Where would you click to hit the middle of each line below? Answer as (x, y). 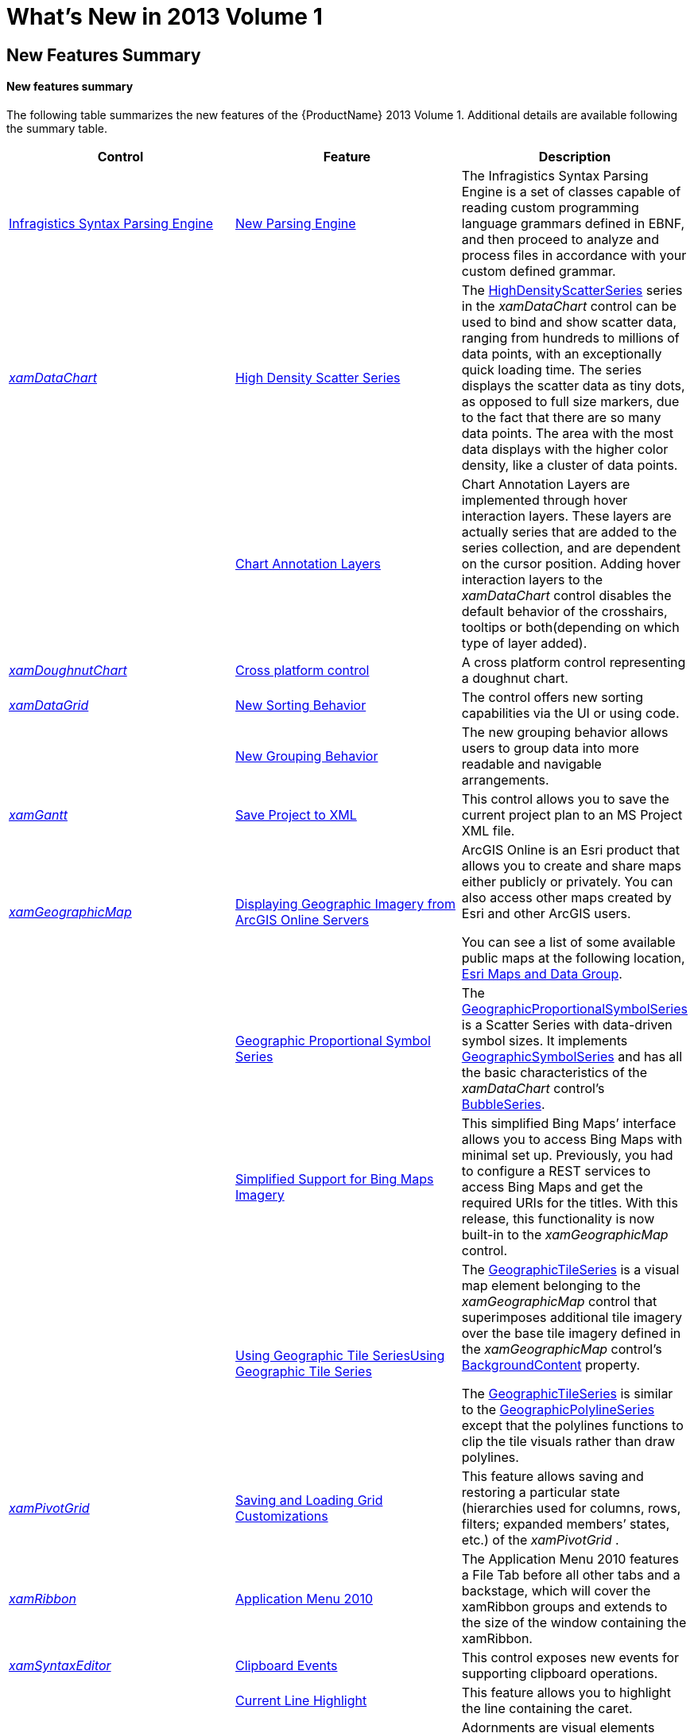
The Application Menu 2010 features (570, 1559)
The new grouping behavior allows (565, 732)
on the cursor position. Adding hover (571, 563)
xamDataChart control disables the (566, 595)
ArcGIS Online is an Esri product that (571, 849)
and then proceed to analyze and (560, 239)
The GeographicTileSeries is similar (567, 1393)
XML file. (488, 830)
